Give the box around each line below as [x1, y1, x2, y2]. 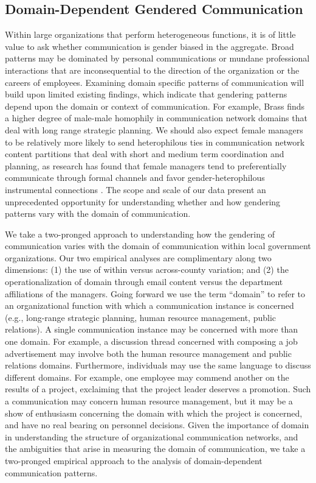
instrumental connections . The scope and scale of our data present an [5, 183, 266, 196]
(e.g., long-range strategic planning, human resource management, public [5, 311, 276, 323]
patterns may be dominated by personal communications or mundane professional [5, 52, 310, 65]
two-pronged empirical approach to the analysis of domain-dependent [5, 454, 263, 467]
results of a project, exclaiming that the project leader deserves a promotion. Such [5, 383, 311, 395]
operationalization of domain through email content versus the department [5, 275, 283, 288]
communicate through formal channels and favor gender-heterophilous [5, 171, 265, 184]
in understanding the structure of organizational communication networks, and [5, 430, 298, 443]
